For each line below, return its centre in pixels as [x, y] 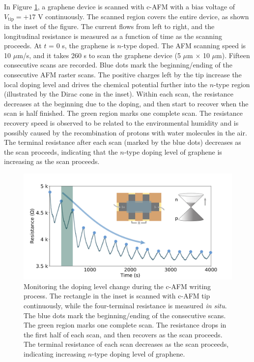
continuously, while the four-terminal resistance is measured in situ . [125, 306]
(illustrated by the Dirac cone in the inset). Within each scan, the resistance [119, 94]
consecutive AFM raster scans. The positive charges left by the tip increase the [123, 75]
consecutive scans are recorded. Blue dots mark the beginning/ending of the [118, 65]
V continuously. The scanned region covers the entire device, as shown [143, 16]
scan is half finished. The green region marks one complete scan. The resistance [123, 113]
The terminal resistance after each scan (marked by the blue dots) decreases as [123, 142]
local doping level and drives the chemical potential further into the [106, 84]
